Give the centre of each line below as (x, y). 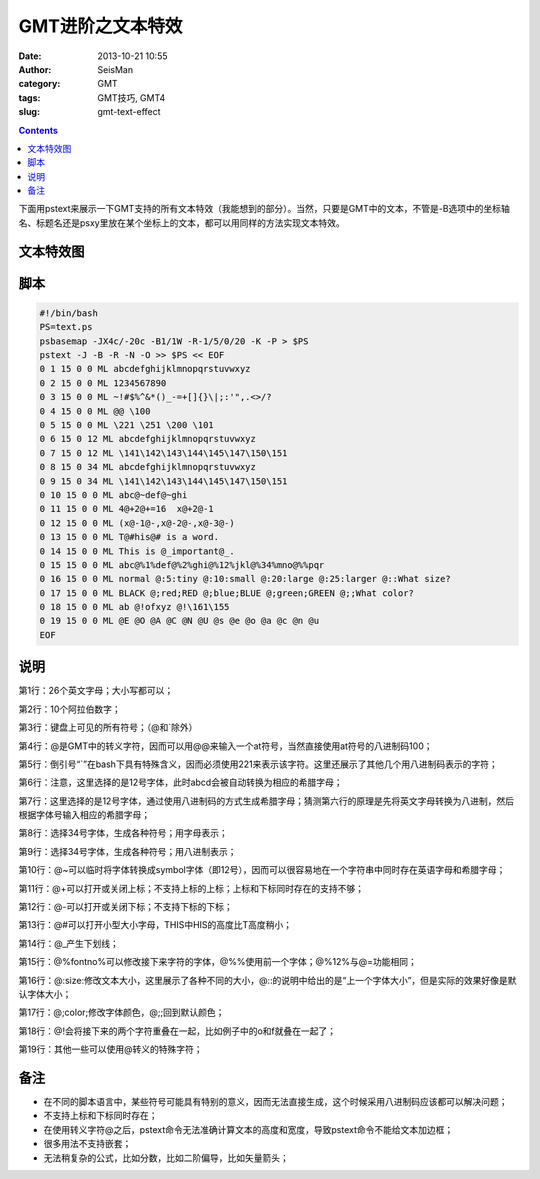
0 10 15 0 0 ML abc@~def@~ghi (113, 494)
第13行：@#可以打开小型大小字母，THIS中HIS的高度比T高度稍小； (155, 925)
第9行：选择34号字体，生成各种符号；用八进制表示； (127, 851)
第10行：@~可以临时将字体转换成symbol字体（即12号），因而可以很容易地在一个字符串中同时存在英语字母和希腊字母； (262, 870)
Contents (38, 130)
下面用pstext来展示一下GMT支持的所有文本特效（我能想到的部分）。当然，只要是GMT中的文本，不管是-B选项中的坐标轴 (264, 209)
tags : (29, 97)
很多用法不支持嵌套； (87, 1144)
